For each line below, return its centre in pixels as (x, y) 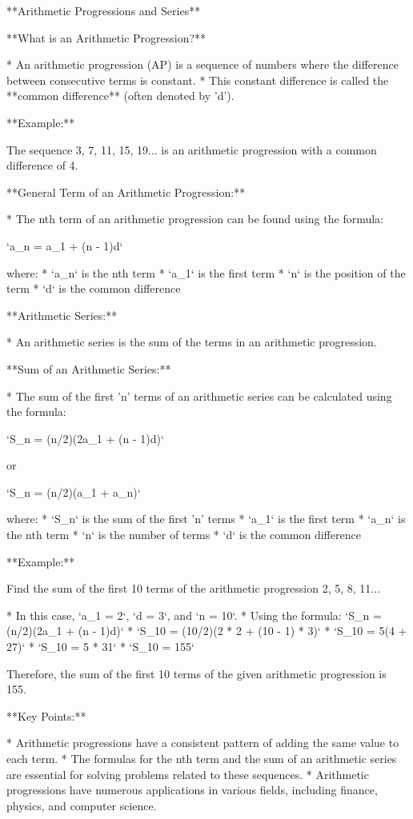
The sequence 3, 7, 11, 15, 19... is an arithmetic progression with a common (192, 149)
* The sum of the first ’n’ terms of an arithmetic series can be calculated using (199, 396)
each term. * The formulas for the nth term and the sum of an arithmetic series (202, 758)
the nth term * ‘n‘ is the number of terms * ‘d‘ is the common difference (184, 535)
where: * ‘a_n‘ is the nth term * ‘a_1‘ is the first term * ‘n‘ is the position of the (206, 272)
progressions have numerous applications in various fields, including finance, (192, 790)
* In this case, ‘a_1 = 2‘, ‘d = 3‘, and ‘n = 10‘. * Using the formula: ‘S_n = (194, 615)
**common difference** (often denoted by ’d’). (120, 96)
